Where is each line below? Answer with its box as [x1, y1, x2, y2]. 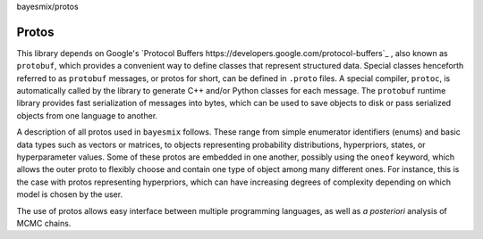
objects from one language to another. [16, 110, 158, 120]
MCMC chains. [16, 218, 72, 228]
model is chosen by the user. [16, 189, 123, 200]
